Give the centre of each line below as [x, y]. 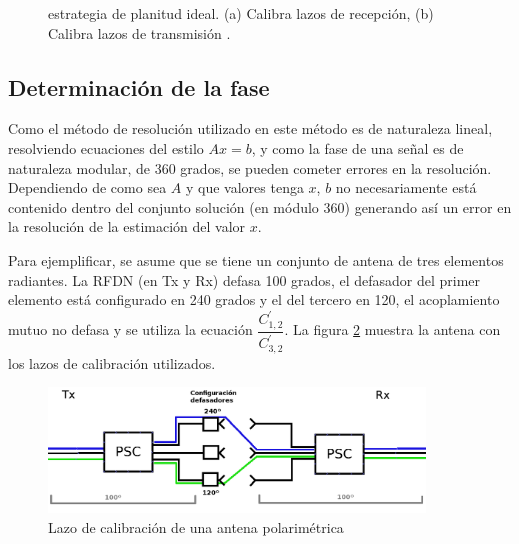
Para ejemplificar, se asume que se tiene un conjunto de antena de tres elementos [256, 259]
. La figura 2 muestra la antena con [392, 329]
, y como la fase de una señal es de [357, 147]
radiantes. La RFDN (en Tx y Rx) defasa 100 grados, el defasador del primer [244, 279]
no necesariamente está [406, 187]
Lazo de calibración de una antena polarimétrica [196, 526]
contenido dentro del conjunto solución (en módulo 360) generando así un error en [260, 206]
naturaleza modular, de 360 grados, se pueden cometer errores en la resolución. [250, 167]
